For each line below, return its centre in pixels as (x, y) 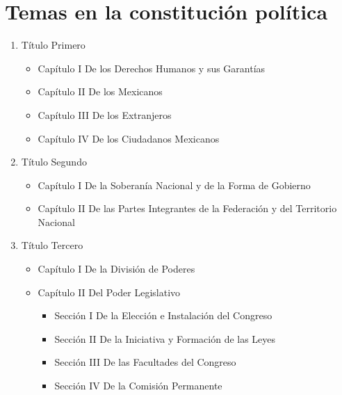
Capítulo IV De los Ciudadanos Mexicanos (129, 138)
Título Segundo (54, 162)
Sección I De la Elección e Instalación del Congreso (163, 315)
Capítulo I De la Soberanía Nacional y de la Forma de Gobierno (174, 185)
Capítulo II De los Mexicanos (100, 91)
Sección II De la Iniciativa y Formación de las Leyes (165, 338)
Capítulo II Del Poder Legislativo (109, 292)
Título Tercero (52, 245)
